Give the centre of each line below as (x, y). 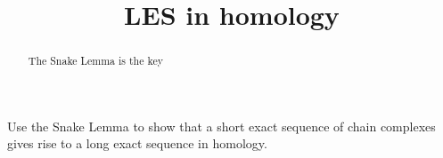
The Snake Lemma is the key (95, 61)
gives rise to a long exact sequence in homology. (137, 143)
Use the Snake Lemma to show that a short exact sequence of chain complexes (221, 126)
